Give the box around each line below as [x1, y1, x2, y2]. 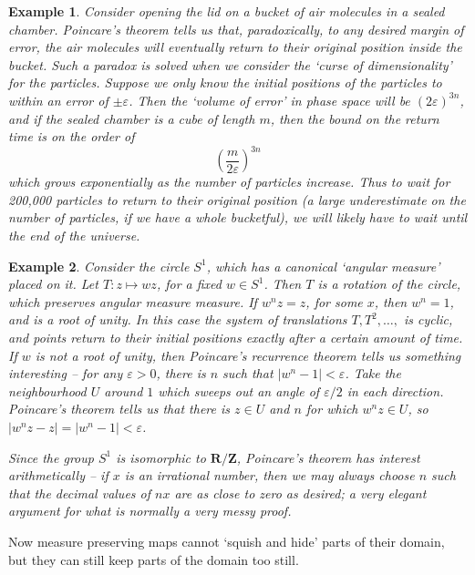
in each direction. [346, 381, 444, 400]
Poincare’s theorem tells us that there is [8, 399, 230, 418]
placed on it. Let [8, 274, 98, 293]
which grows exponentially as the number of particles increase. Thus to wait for [8, 172, 450, 191]
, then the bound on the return [270, 108, 439, 128]
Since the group [8, 447, 94, 467]
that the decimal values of [8, 483, 151, 502]
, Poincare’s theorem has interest [236, 447, 420, 467]
